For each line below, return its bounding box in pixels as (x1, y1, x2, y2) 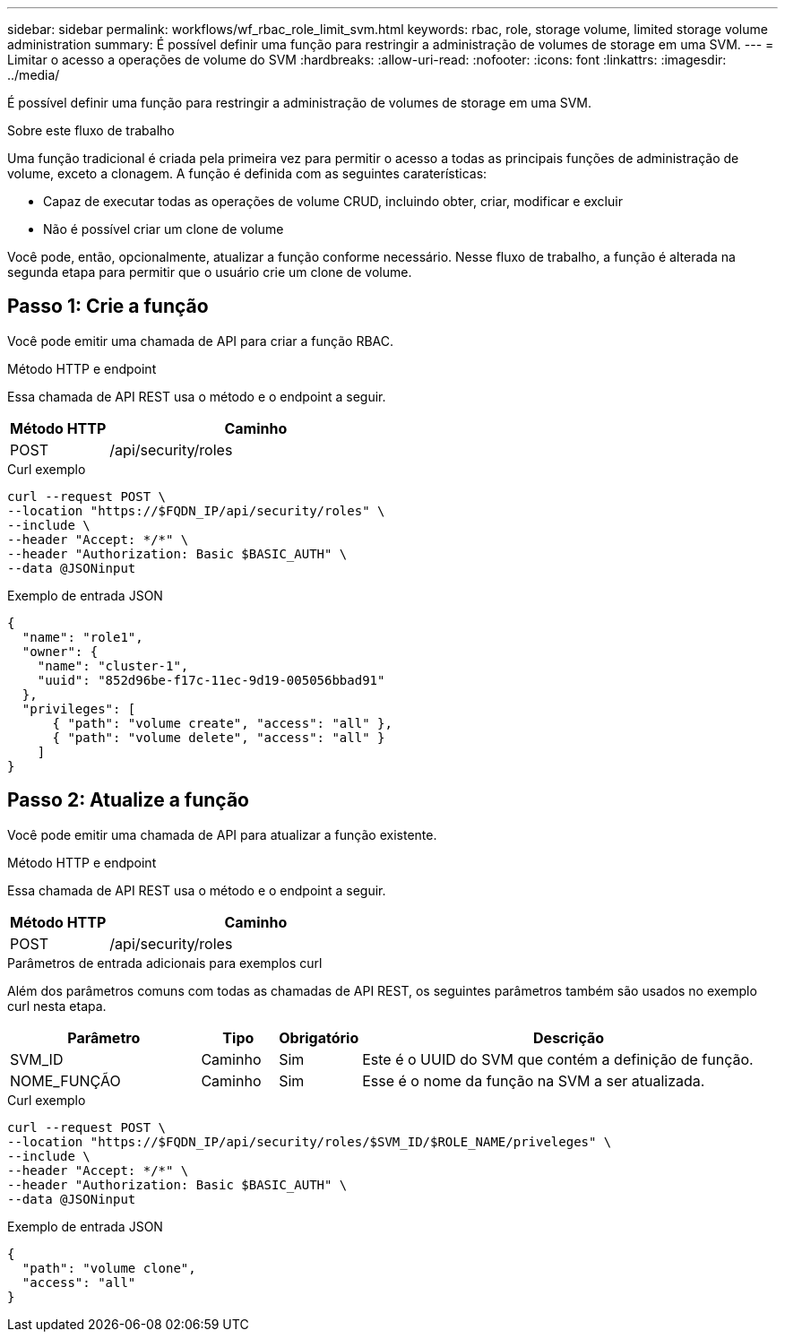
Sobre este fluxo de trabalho (7, 123, 175, 138)
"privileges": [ (22, 701, 136, 716)
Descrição (533, 1028, 605, 1047)
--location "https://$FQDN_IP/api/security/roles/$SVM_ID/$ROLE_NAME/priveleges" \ (7, 1134, 612, 1149)
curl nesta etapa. (7, 998, 107, 1014)
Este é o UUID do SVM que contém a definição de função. (362, 1050, 754, 1068)
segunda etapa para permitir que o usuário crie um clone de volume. (7, 264, 412, 280)
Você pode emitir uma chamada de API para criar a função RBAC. (7, 333, 393, 349)
